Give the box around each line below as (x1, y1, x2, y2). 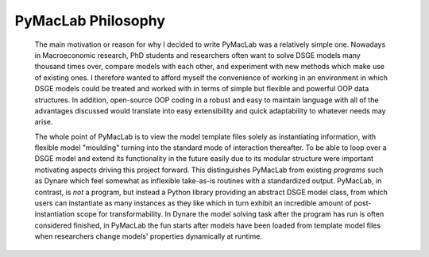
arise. (34, 117, 53, 127)
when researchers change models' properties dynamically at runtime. (34, 232, 262, 241)
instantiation (34, 209, 75, 219)
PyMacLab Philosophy (14, 12, 166, 29)
